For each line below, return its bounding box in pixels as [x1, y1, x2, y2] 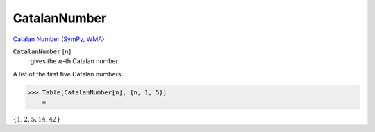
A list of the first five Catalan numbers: [12, 69, 124, 78]
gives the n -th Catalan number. [30, 57, 120, 65]
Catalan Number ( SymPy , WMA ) [12, 35, 105, 43]
